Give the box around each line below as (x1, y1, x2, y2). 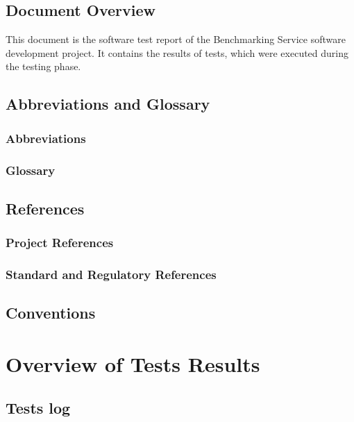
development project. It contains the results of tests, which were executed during (6, 45, 349, 60)
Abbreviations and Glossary (6, 93, 210, 115)
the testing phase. (6, 59, 81, 74)
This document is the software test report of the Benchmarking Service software (6, 32, 346, 47)
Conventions (6, 302, 96, 323)
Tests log (6, 397, 71, 419)
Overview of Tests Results (6, 349, 260, 378)
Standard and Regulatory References (6, 266, 217, 282)
